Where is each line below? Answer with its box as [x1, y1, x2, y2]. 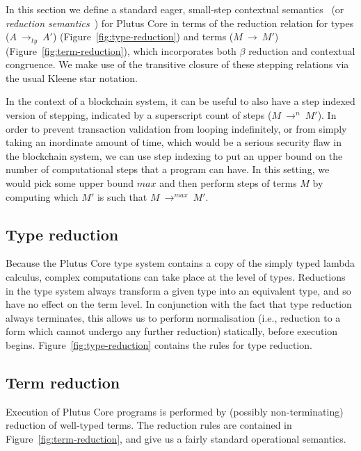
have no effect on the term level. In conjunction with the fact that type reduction [6, 297, 352, 311]
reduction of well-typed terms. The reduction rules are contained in [6, 418, 292, 432]
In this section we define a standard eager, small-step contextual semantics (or [6, 2, 344, 16]
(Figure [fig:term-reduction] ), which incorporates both [6, 43, 236, 58]
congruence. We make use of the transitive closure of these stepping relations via [6, 57, 349, 72]
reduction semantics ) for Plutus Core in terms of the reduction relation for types [6, 15, 354, 30]
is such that [97, 189, 147, 204]
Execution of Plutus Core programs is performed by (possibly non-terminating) [6, 404, 344, 418]
